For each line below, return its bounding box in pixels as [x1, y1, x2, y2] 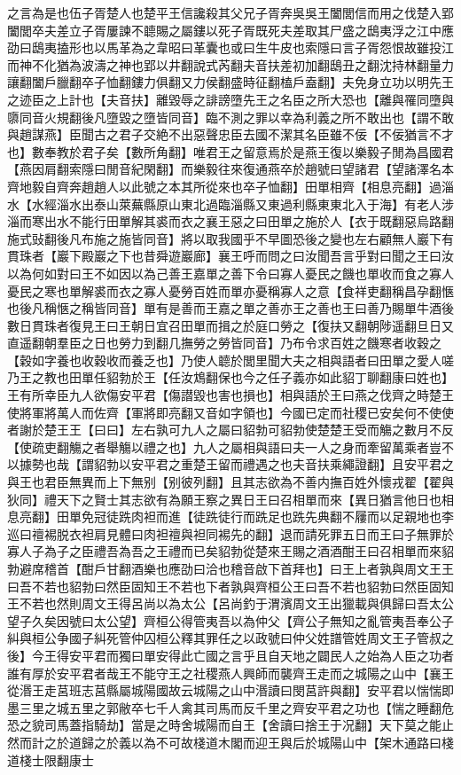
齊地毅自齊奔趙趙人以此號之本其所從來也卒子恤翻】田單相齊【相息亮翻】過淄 [7, 176, 454, 195]
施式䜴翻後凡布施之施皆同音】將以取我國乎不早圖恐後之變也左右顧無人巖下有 [7, 229, 454, 247]
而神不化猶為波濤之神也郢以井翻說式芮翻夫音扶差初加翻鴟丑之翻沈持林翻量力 [7, 55, 454, 74]
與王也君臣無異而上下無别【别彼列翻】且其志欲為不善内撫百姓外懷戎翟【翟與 [7, 473, 454, 491]
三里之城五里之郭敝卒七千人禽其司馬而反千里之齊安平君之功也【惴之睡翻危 [19, 698, 454, 716]
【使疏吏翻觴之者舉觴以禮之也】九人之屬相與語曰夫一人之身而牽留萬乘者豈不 [7, 437, 454, 456]
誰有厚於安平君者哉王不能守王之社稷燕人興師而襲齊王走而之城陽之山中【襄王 [7, 663, 454, 682]
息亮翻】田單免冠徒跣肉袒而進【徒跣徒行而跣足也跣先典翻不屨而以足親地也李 [7, 507, 454, 526]
